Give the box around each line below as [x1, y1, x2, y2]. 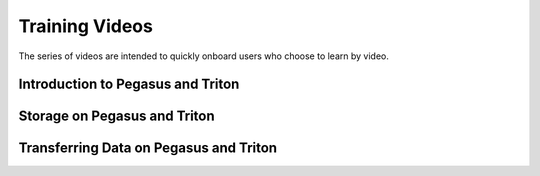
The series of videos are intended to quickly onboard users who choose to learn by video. [18, 50, 390, 62]
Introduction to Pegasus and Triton [18, 76, 240, 93]
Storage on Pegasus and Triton [18, 108, 215, 125]
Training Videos [18, 15, 154, 37]
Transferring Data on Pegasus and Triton [18, 140, 278, 157]
